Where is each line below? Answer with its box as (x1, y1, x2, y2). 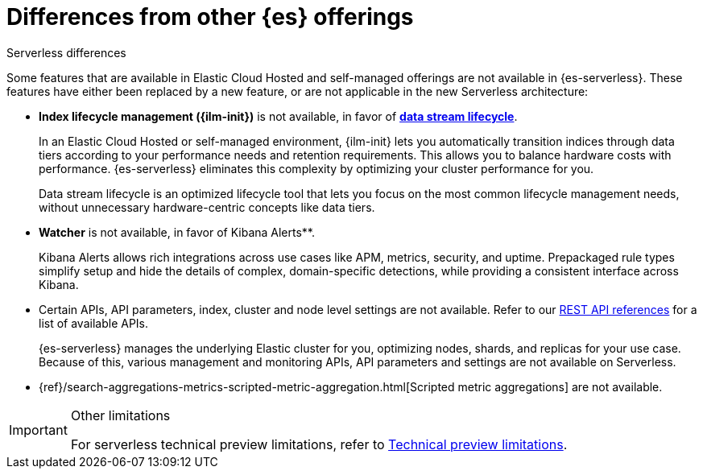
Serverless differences (6, 45, 126, 60)
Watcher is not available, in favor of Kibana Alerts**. (39, 225, 316, 239)
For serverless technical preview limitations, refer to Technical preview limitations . (70, 436, 568, 452)
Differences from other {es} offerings (6, 3, 414, 31)
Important (9, 421, 68, 438)
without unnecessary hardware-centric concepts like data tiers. (39, 200, 375, 214)
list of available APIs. (39, 316, 149, 330)
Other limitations (70, 407, 171, 423)
